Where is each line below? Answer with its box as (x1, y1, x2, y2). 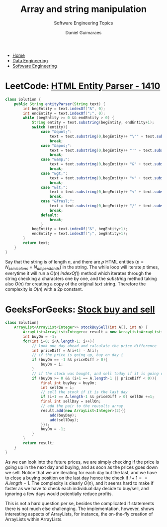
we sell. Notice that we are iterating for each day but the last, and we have (5, 469, 157, 475)
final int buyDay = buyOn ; (40, 380, 97, 386)
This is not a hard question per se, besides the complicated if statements (5, 500, 155, 506)
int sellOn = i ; (40, 385, 75, 390)
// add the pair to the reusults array (40, 403, 123, 409)
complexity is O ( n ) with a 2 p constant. (5, 286, 83, 292)
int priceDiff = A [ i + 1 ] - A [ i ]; (31, 348, 99, 353)
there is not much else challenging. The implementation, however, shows (5, 506, 155, 512)
